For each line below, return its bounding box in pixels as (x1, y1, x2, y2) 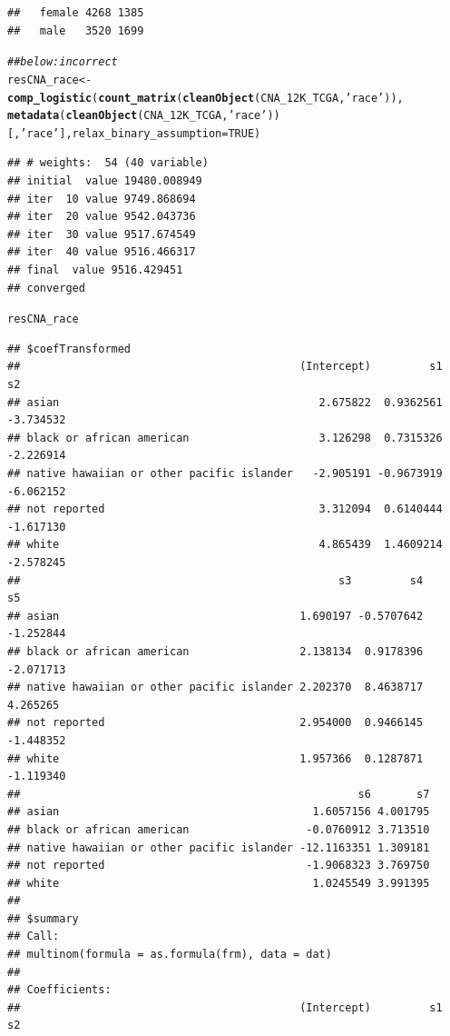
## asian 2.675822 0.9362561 (7, 395, 443, 409)
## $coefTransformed (7, 342, 132, 355)
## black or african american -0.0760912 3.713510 (7, 822, 430, 836)
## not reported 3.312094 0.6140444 (7, 503, 443, 516)
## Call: (7, 930, 60, 943)
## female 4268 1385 (7, 6, 144, 19)
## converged (7, 281, 85, 294)
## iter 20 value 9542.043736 (7, 210, 196, 224)
